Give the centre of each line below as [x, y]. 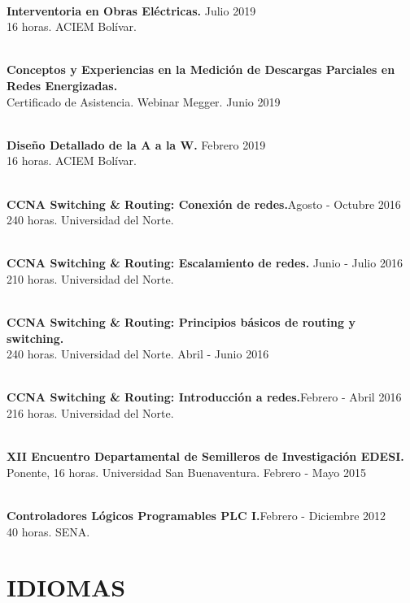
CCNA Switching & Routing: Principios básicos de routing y [181, 322]
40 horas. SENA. [48, 531]
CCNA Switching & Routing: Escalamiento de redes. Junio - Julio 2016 [205, 263]
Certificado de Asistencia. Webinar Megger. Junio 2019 [144, 101]
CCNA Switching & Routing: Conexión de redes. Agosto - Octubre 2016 [204, 204]
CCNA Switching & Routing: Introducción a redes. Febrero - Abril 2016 [204, 397]
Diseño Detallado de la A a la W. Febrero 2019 [136, 144]
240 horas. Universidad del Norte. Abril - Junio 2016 [138, 354]
